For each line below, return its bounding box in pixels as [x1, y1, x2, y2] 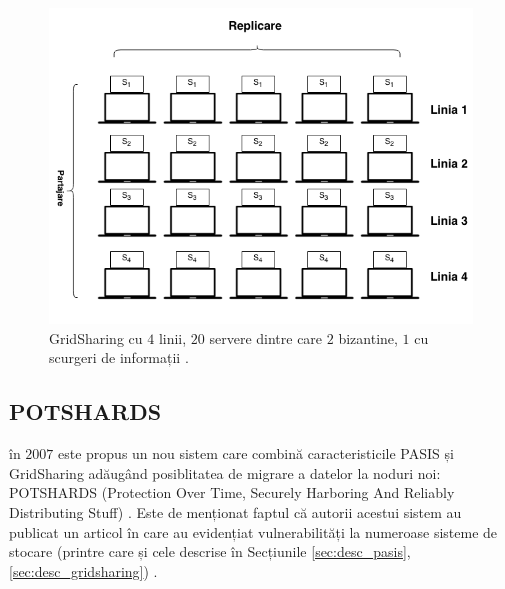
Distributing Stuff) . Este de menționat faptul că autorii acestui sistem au [9, 501, 462, 522]
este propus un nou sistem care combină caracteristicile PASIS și [58, 443, 454, 464]
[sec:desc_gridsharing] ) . [9, 560, 158, 581]
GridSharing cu [49, 327, 143, 348]
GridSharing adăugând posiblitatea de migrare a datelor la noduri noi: [9, 462, 441, 483]
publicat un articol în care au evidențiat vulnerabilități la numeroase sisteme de [9, 521, 498, 542]
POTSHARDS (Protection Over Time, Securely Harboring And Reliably [9, 482, 455, 503]
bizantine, [338, 327, 398, 348]
